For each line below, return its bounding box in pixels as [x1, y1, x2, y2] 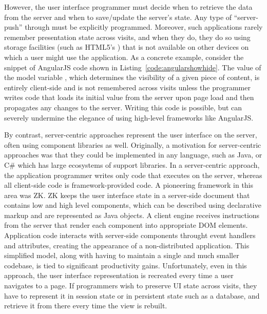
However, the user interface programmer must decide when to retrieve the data [4, 2, 253, 12]
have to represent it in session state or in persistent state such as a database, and [4, 290, 260, 301]
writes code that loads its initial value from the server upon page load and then [4, 92, 254, 103]
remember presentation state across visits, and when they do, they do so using [4, 31, 251, 42]
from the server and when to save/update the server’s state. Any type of [4, 11, 232, 22]
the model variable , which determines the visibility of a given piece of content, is [4, 72, 260, 83]
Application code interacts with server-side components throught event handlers [4, 230, 256, 241]
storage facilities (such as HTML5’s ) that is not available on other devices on [4, 42, 249, 52]
